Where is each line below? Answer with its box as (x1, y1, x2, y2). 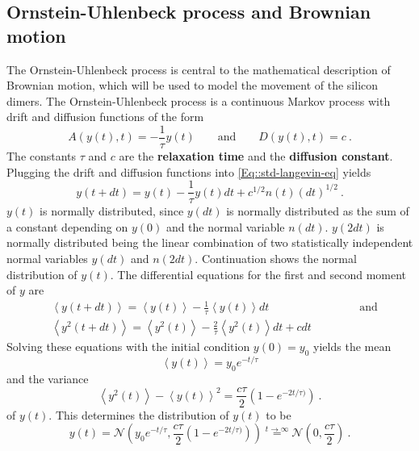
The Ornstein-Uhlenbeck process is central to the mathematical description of (6, 61, 391, 77)
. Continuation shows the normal (195, 250, 357, 267)
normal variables (6, 250, 88, 267)
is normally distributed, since (40, 203, 184, 219)
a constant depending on (6, 218, 128, 235)
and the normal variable (166, 218, 285, 235)
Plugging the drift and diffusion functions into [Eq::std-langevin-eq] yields (6, 163, 371, 180)
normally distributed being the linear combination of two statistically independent (6, 234, 413, 251)
